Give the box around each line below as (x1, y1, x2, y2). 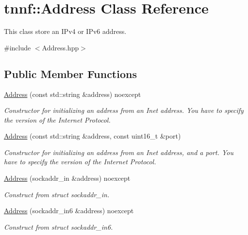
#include (4, 42, 31, 52)
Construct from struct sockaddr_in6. (4, 221, 113, 232)
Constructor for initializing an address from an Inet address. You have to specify (4, 105, 244, 115)
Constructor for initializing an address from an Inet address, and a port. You (4, 147, 233, 157)
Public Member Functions (4, 66, 137, 81)
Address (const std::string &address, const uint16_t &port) (4, 131, 181, 141)
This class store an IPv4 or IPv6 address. (4, 26, 127, 36)
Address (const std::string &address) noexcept (4, 89, 141, 99)
